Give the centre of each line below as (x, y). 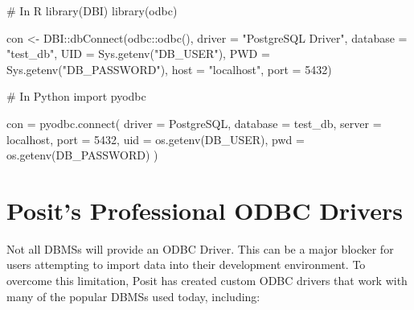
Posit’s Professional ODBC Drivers (205, 210)
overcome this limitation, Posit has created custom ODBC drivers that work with (207, 281)
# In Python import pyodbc (76, 96)
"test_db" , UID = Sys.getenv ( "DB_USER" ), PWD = (138, 54)
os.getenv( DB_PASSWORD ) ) (82, 155)
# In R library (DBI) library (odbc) (92, 10)
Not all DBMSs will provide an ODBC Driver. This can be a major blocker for (200, 248)
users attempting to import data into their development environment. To (186, 265)
